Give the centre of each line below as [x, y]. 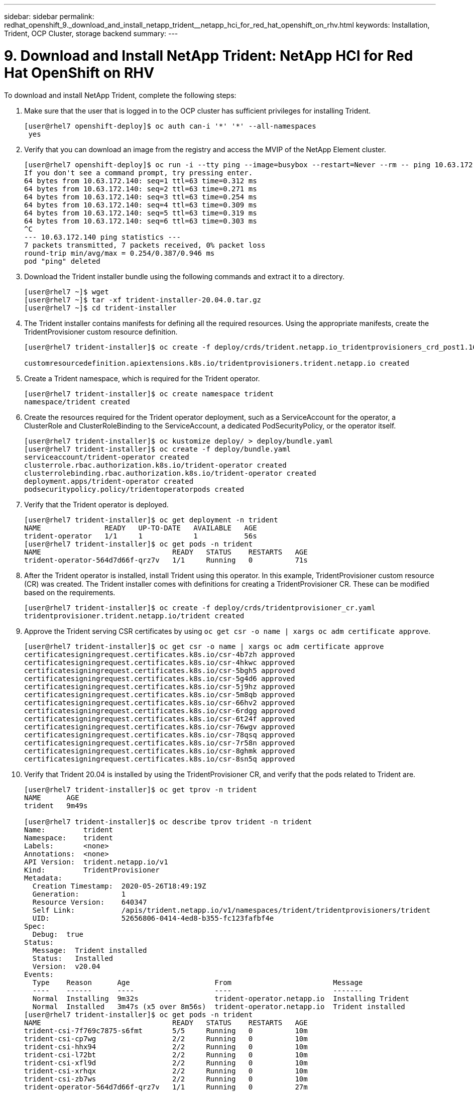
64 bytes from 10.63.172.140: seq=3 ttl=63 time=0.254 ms [141, 197]
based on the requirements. [70, 592]
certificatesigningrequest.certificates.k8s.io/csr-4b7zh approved [160, 654]
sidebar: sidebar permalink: [49, 16]
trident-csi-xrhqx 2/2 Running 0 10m [166, 1071]
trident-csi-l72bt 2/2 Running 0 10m [166, 1055]
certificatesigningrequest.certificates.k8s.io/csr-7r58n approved [160, 743]
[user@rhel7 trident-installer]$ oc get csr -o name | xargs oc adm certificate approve [204, 646]
